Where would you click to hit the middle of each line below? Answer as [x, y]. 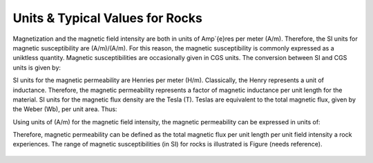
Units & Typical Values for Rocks [108, 18]
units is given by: [37, 67]
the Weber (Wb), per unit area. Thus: [65, 109]
